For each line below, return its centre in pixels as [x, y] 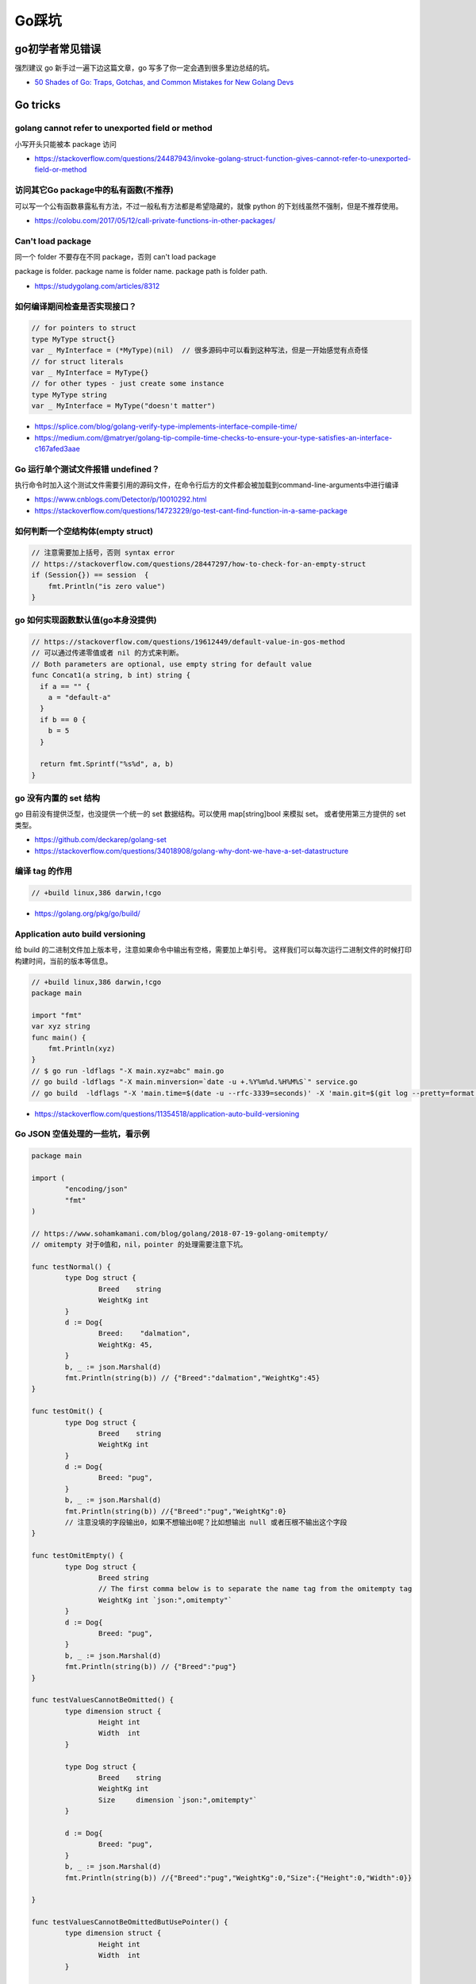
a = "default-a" [79, 698]
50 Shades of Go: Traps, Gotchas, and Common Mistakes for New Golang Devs [164, 83]
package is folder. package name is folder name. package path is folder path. [141, 271]
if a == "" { [65, 686]
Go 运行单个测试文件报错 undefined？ [87, 469]
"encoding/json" [96, 1189]
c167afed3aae [58, 448]
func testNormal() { [71, 1267]
